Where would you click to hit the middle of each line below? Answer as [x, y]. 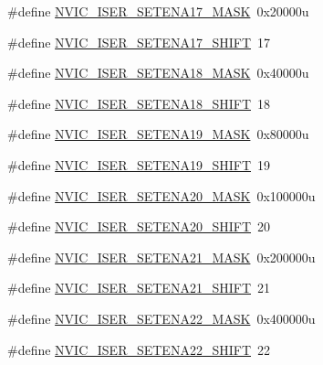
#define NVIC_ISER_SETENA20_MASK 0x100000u [161, 195]
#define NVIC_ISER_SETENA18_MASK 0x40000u [158, 73]
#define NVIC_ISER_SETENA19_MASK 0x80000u [158, 134]
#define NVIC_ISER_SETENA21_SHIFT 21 [139, 288]
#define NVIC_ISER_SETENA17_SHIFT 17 [139, 42]
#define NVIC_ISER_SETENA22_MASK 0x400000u [161, 318]
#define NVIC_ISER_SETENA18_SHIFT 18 [139, 103]
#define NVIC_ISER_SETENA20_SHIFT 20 [139, 226]
